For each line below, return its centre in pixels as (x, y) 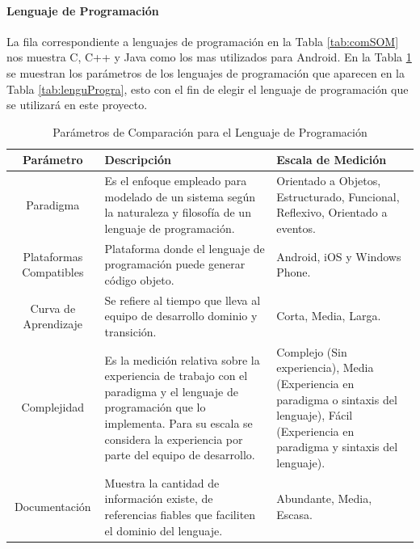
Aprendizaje (53, 324)
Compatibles (53, 272)
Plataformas (53, 256)
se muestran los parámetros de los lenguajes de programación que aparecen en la (206, 72)
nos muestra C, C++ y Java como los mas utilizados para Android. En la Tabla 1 (209, 57)
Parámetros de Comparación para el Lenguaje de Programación (210, 131)
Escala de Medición (332, 160)
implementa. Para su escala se (178, 423)
